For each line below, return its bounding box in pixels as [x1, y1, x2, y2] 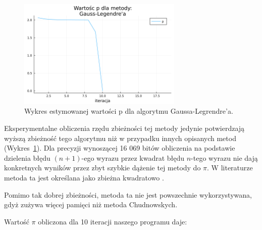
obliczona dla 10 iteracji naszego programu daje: [38, 216, 187, 226]
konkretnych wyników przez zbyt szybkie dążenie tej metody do [4, 162, 201, 173]
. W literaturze [207, 162, 253, 173]
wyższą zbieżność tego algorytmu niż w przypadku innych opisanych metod [4, 132, 236, 143]
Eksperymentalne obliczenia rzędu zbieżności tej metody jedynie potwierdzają [4, 123, 245, 133]
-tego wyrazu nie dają [191, 152, 258, 163]
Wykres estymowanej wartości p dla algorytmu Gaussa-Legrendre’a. [24, 106, 233, 116]
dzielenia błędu [4, 152, 50, 163]
